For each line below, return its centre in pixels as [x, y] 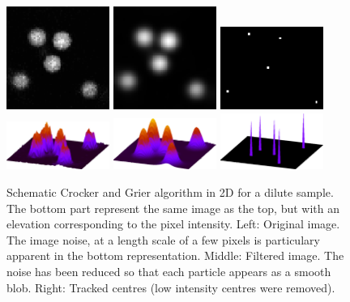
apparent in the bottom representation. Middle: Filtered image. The [175, 255]
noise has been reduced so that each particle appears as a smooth [169, 272]
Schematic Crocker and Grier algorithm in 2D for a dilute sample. [170, 192]
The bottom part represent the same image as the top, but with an [173, 208]
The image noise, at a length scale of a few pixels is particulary [163, 239]
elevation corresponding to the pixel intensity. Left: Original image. [173, 224]
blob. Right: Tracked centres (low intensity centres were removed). [171, 287]
